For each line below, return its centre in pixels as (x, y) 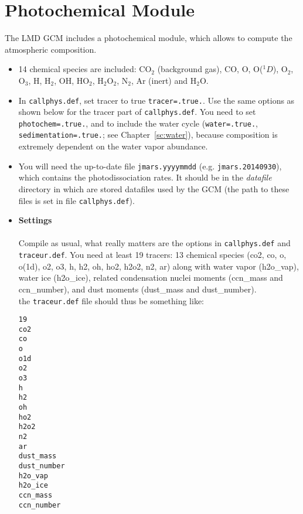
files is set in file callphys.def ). (76, 200)
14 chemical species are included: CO (85, 69)
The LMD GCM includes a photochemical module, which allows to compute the (149, 38)
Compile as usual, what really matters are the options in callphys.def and (154, 243)
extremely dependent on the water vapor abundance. (113, 146)
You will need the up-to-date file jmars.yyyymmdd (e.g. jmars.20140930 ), (150, 166)
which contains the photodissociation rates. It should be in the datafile (145, 177)
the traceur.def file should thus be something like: (111, 300)
